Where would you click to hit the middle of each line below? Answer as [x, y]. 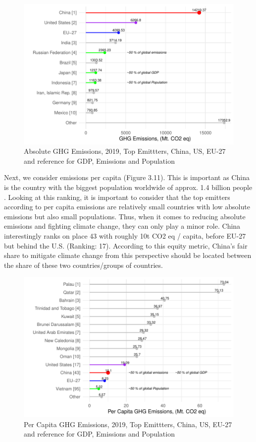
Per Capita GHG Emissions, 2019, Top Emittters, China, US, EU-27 [128, 424]
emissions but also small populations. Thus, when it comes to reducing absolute [125, 216]
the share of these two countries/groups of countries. [83, 265]
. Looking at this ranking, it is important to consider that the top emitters [117, 197]
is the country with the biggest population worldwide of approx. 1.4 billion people [128, 187]
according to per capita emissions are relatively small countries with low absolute [127, 207]
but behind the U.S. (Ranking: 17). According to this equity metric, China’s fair [126, 245]
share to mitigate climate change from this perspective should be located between [128, 255]
